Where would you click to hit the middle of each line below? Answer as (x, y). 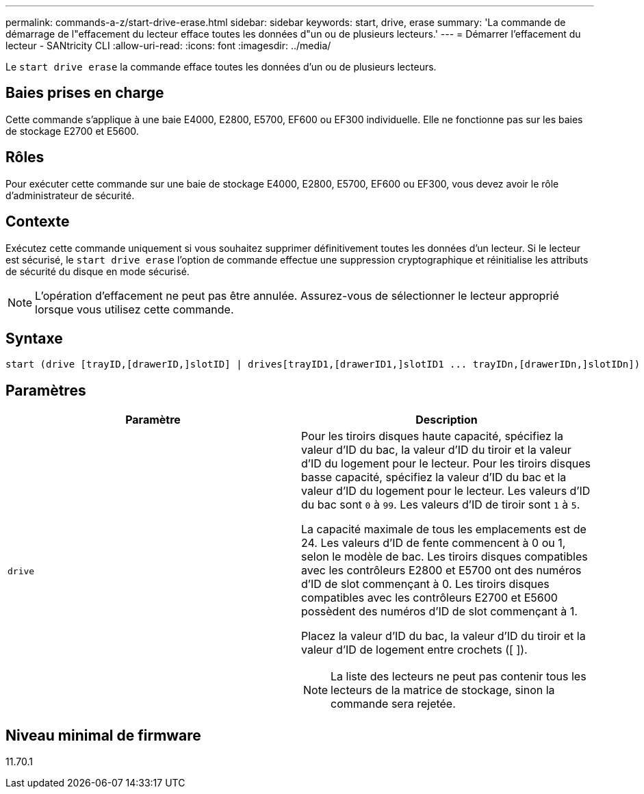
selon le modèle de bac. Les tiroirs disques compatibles (445, 557)
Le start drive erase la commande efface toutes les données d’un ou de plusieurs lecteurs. (221, 67)
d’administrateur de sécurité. (70, 195)
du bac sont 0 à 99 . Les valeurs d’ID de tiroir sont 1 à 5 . (441, 505)
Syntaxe (34, 338)
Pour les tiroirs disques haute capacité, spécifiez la (433, 436)
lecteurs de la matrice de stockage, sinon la (443, 690)
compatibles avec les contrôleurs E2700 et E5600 (429, 598)
